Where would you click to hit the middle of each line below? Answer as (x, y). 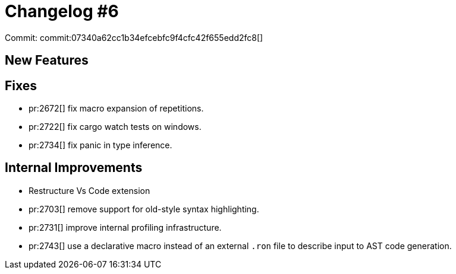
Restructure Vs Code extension (89, 190)
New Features (47, 60)
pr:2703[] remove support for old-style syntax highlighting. (144, 209)
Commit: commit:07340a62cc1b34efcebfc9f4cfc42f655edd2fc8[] (134, 37)
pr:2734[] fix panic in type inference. (100, 145)
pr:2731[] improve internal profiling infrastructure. (125, 227)
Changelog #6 (62, 11)
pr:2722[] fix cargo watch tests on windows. (115, 127)
